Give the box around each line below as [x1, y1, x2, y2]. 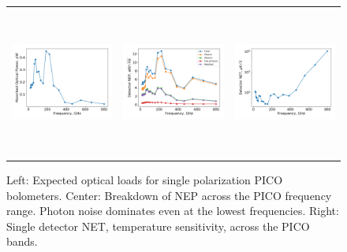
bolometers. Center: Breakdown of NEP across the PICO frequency [6, 187, 332, 203]
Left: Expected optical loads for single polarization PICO [6, 172, 283, 188]
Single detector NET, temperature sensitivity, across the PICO [6, 217, 310, 234]
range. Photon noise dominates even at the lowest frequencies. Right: [6, 202, 339, 219]
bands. [6, 233, 38, 250]
